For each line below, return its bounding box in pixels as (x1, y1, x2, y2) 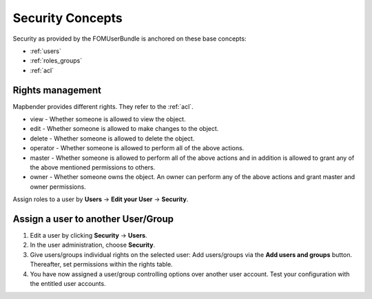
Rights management (12, 84, 101, 96)
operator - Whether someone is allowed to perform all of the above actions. (30, 144, 245, 152)
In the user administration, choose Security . (30, 241, 155, 249)
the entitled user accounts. (30, 280, 106, 287)
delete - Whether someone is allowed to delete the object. (30, 134, 195, 143)
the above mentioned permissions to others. (30, 163, 156, 172)
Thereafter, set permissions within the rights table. (30, 260, 173, 269)
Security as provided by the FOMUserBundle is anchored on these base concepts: (12, 34, 247, 43)
